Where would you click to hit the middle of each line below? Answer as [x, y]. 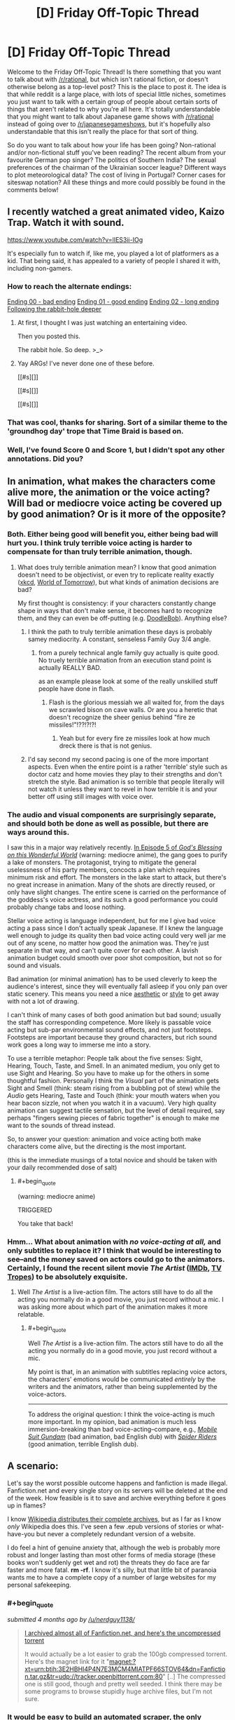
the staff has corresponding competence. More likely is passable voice [109, 1022]
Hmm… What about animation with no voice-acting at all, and [114, 1242]
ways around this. [38, 832]
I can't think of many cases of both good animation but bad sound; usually [114, 1014]
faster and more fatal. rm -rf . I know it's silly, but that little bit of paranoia [112, 1570]
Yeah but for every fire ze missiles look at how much [135, 738]
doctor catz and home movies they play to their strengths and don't [125, 774]
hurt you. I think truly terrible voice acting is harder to [100, 543]
